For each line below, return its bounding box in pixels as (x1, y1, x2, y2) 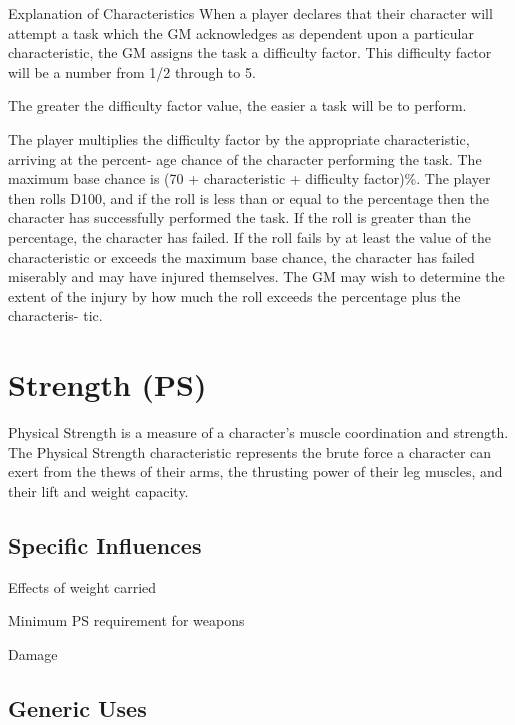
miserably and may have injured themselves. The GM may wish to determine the (8, 266, 505, 287)
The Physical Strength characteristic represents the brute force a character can (8, 441, 492, 462)
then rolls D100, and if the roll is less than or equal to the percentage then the (8, 187, 489, 208)
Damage (8, 643, 58, 664)
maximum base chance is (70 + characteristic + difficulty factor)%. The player (8, 168, 491, 189)
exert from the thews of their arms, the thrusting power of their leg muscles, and (8, 461, 503, 482)
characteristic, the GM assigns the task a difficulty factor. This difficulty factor (8, 42, 492, 63)
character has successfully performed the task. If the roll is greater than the (8, 207, 471, 228)
